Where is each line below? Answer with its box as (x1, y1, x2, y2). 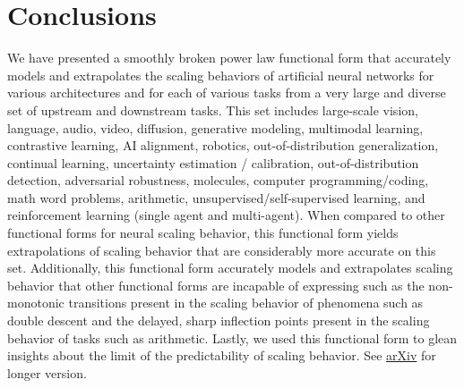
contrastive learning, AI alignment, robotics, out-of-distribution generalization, (7, 136, 439, 155)
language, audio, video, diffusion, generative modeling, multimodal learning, (7, 118, 424, 137)
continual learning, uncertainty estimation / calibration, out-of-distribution (7, 153, 419, 172)
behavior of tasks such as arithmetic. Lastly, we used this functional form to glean (7, 328, 458, 347)
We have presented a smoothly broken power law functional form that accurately (7, 48, 451, 67)
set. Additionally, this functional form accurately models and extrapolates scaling (7, 258, 453, 277)
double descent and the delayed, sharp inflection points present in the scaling (7, 311, 430, 330)
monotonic (7, 293, 64, 312)
